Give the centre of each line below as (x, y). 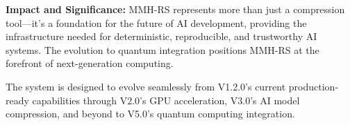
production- (314, 86)
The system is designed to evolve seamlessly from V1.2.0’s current (146, 86)
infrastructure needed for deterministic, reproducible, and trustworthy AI (161, 36)
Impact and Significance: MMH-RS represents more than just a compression (175, 9)
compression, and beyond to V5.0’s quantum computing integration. (150, 114)
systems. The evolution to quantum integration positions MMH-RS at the (162, 49)
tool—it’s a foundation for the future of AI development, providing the (156, 22)
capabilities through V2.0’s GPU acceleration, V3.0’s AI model (166, 100)
